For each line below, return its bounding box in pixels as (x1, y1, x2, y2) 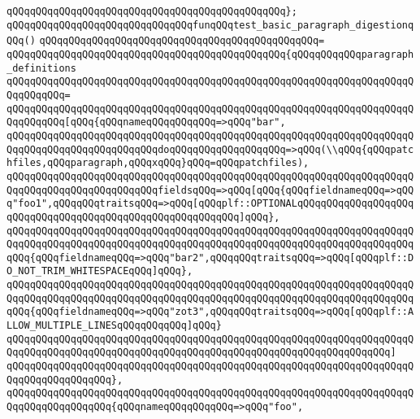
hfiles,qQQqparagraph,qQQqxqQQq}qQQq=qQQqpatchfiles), (6, 157, 310, 169)
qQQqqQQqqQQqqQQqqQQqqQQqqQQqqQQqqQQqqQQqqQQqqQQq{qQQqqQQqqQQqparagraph (6, 48, 414, 60)
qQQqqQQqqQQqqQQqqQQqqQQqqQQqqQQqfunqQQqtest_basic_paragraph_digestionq (6, 19, 414, 31)
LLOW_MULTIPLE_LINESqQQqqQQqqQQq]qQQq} (6, 320, 222, 332)
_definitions (6, 62, 76, 74)
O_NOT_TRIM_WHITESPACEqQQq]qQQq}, (6, 265, 193, 277)
